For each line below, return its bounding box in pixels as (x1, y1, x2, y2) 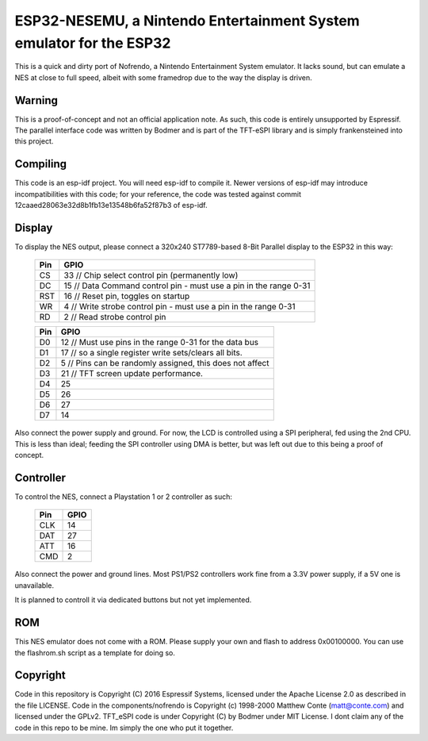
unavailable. (14, 580, 55, 590)
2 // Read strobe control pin (63, 312, 166, 323)
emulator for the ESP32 (14, 34, 171, 52)
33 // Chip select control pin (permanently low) (63, 270, 239, 281)
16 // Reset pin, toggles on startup (63, 290, 190, 301)
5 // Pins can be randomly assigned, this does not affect (60, 358, 269, 369)
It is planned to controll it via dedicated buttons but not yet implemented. (14, 595, 252, 605)
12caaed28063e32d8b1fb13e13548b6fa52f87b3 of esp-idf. (14, 201, 208, 210)
